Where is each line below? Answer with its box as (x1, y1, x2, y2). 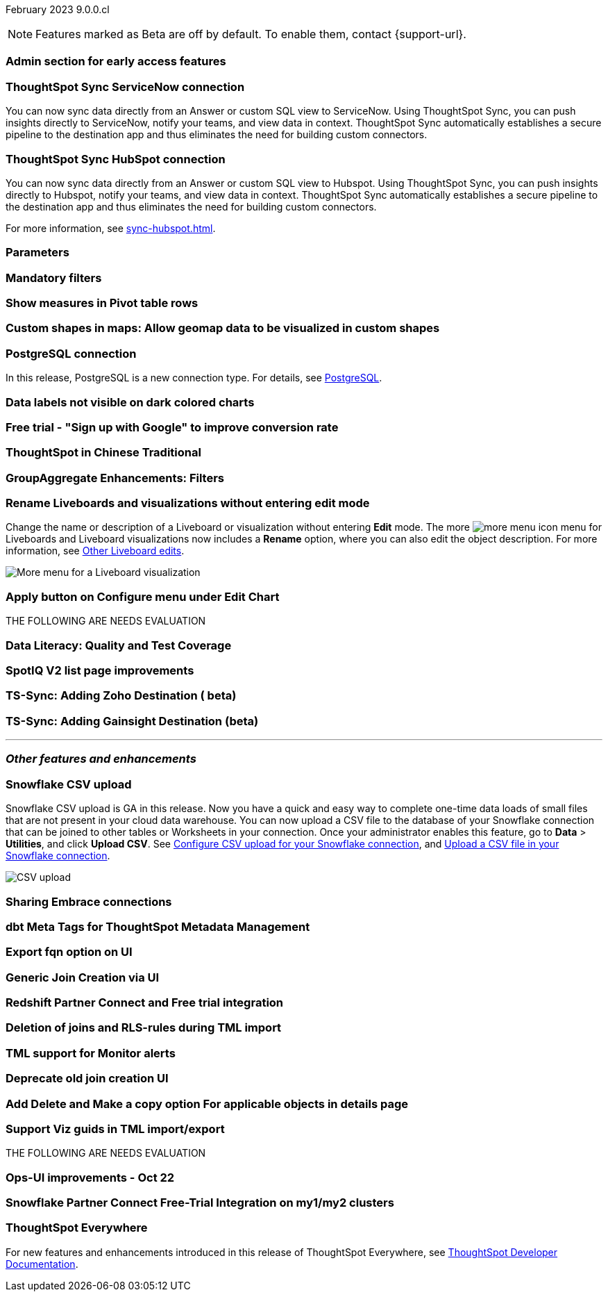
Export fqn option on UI (6, 945, 133, 959)
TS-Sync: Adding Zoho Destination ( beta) (6, 688, 237, 703)
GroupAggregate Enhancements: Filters (6, 470, 225, 485)
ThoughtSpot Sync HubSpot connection (6, 151, 226, 166)
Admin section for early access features (6, 54, 226, 69)
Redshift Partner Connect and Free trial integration (6, 996, 284, 1009)
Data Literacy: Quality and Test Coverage (6, 638, 232, 652)
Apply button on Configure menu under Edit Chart (6, 589, 280, 604)
